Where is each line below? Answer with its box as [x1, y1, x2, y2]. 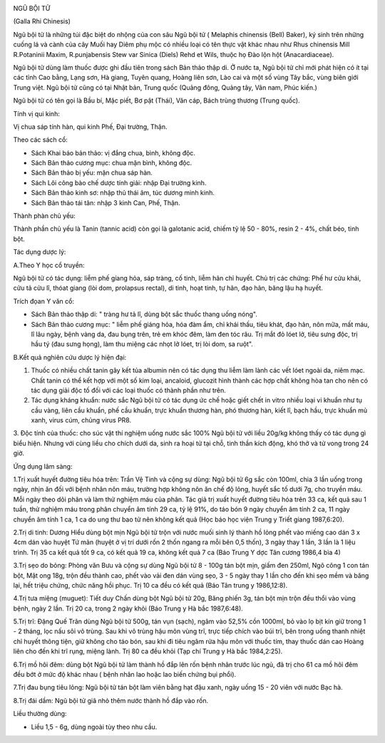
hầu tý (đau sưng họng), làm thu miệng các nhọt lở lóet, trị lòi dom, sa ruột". [31, 340, 253, 348]
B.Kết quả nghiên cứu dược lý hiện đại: [13, 353, 127, 361]
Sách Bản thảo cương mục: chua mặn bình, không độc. [31, 159, 192, 167]
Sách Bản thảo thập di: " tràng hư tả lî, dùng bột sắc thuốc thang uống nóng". [31, 310, 258, 318]
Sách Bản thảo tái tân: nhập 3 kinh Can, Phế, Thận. [31, 198, 181, 207]
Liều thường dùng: [13, 710, 67, 718]
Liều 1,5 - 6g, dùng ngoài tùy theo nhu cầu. [31, 722, 158, 731]
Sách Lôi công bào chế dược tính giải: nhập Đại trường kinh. [31, 178, 207, 187]
